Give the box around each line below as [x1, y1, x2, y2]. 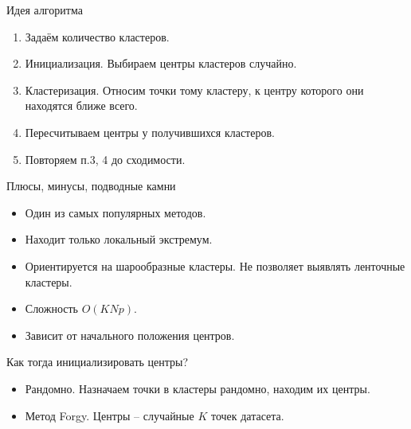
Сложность [25, 300, 79, 317]
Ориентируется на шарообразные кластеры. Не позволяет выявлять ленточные [25, 257, 405, 274]
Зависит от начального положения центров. [25, 326, 235, 343]
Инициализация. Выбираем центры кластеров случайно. [25, 55, 297, 72]
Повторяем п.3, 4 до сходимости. [25, 150, 186, 167]
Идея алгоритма [6, 2, 83, 18]
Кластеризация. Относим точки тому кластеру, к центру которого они [25, 81, 364, 98]
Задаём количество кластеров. [25, 28, 170, 45]
